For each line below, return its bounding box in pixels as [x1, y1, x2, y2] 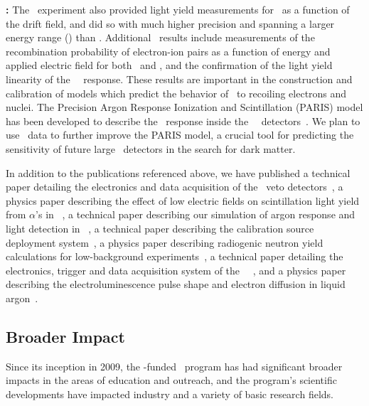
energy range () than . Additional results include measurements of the [6, 30, 315, 45]
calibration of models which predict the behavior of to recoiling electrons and [6, 85, 347, 100]
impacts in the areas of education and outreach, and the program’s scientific [6, 373, 337, 388]
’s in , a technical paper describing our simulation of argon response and [36, 207, 355, 222]
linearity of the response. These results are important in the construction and [6, 71, 353, 86]
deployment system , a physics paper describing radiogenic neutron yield [6, 235, 323, 250]
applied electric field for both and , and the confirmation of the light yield [6, 58, 333, 73]
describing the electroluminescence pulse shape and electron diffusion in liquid [6, 277, 346, 292]
